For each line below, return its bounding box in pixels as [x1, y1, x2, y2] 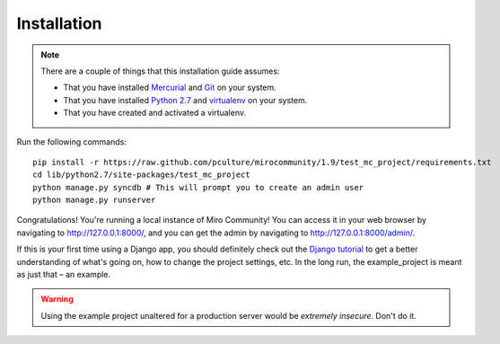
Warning [40, 294, 74, 304]
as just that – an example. [16, 269, 111, 280]
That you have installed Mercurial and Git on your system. [63, 82, 277, 93]
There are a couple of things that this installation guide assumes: [40, 66, 280, 76]
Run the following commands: [16, 136, 127, 147]
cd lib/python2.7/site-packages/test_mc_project [32, 170, 250, 180]
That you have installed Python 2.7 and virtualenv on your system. [63, 94, 308, 105]
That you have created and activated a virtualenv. [63, 108, 247, 119]
